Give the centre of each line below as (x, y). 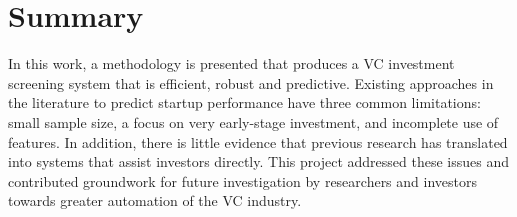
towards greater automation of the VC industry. (155, 200)
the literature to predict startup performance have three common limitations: (244, 102)
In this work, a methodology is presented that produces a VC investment (231, 63)
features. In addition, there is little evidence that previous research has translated (258, 141)
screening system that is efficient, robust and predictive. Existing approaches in (251, 82)
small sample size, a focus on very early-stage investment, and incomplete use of (253, 121)
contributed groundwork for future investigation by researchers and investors (242, 180)
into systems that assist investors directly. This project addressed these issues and (258, 161)
